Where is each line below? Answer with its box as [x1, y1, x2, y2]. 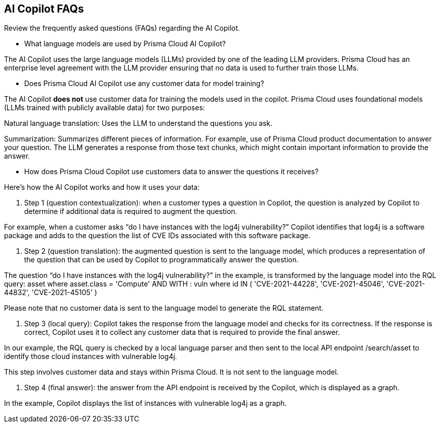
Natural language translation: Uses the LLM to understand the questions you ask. [4, 119, 273, 128]
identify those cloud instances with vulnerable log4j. [4, 352, 177, 361]
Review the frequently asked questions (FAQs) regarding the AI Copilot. [4, 24, 240, 33]
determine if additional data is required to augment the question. [24, 207, 238, 216]
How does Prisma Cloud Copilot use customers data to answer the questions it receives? [24, 167, 319, 176]
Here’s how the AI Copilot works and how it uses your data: [4, 183, 200, 192]
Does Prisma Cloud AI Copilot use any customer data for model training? [24, 79, 264, 88]
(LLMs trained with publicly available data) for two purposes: [4, 103, 205, 112]
